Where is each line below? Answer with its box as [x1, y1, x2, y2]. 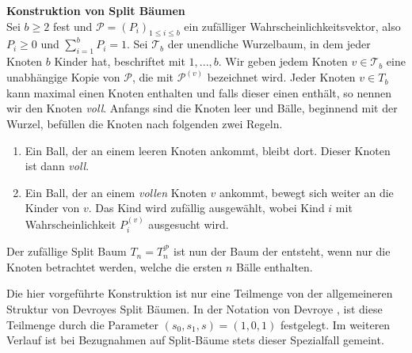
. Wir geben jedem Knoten [218, 53, 348, 70]
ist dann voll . [25, 158, 90, 174]
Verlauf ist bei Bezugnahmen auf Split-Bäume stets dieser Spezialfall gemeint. [6, 332, 384, 348]
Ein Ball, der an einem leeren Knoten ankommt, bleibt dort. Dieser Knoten [25, 142, 391, 158]
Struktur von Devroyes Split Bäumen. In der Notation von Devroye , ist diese [6, 300, 383, 317]
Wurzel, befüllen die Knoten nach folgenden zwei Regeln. [6, 116, 283, 131]
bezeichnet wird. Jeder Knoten [207, 69, 356, 85]
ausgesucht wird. [148, 215, 229, 232]
